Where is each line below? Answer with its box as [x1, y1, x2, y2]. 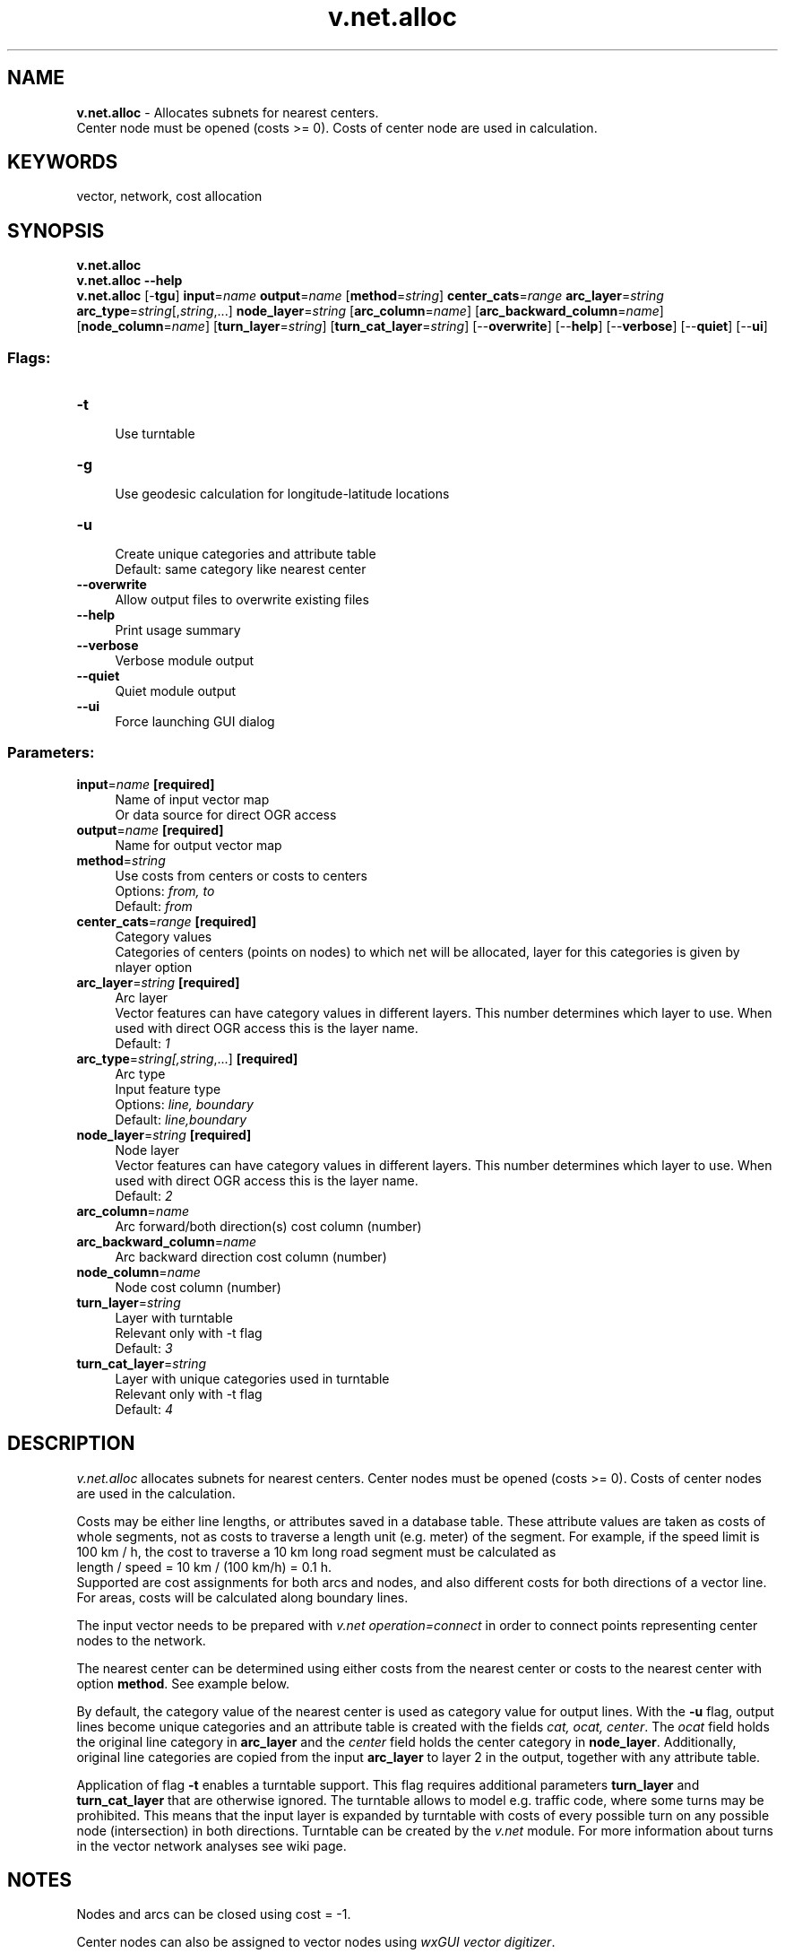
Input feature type [115, 1081, 221, 1097]
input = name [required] [76, 776, 215, 792]
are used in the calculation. [76, 1485, 236, 1501]
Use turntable [115, 426, 195, 442]
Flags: [7, 348, 51, 367]
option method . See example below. [76, 1675, 289, 1691]
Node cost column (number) [115, 1279, 281, 1295]
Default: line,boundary [115, 1111, 247, 1127]
